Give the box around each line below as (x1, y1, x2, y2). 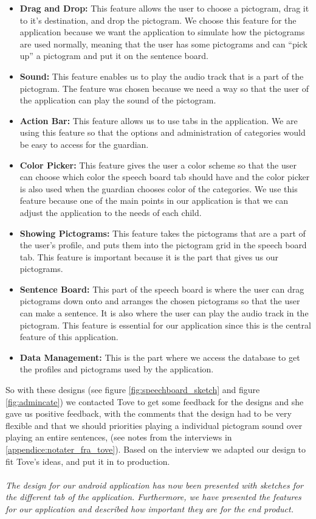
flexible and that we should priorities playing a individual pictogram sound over (5, 419, 303, 431)
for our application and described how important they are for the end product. (5, 502, 294, 515)
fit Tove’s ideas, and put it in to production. (5, 455, 170, 467)
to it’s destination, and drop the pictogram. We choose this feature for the (19, 13, 297, 26)
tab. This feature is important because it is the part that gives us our (19, 250, 279, 263)
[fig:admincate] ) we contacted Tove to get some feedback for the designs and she (5, 395, 304, 408)
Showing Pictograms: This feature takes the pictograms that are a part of (19, 226, 306, 239)
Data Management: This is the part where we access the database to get (19, 350, 300, 363)
